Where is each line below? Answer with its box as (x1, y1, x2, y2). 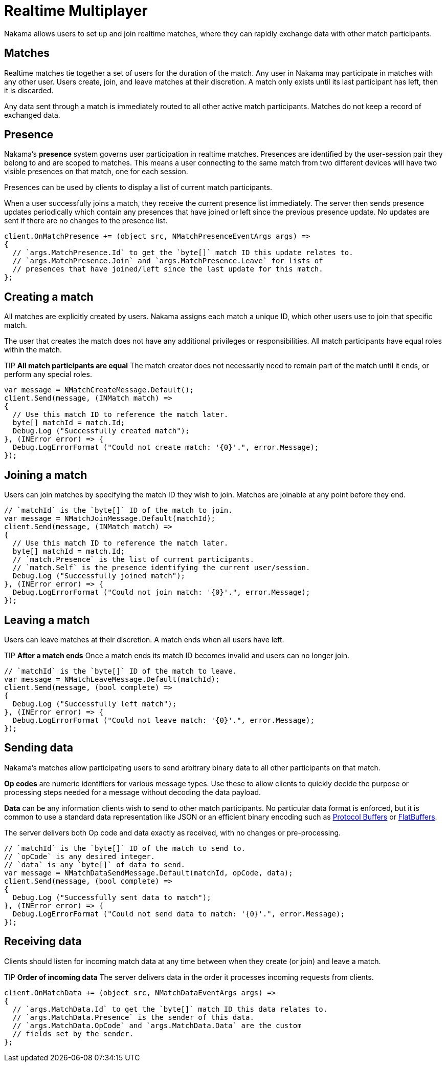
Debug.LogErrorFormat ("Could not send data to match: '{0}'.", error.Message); (12, 909, 345, 918)
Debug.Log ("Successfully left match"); (12, 699, 177, 708)
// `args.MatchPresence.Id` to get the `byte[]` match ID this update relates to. (12, 248, 353, 257)
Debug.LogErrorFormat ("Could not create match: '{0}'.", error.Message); (12, 443, 319, 452)
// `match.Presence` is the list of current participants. (12, 555, 254, 564)
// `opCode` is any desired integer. (4, 852, 155, 861)
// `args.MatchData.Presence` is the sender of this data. (12, 1013, 254, 1021)
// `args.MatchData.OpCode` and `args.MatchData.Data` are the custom (12, 1021, 302, 1030)
